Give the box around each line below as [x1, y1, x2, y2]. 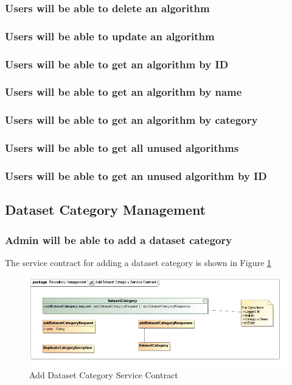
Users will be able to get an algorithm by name [5, 84, 242, 99]
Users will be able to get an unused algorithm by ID [5, 168, 267, 183]
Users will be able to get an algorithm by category [5, 112, 258, 128]
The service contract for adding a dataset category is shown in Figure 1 [5, 256, 271, 268]
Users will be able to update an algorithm [5, 28, 215, 43]
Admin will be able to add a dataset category [5, 232, 232, 247]
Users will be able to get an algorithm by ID [5, 56, 229, 71]
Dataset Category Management [5, 200, 206, 219]
